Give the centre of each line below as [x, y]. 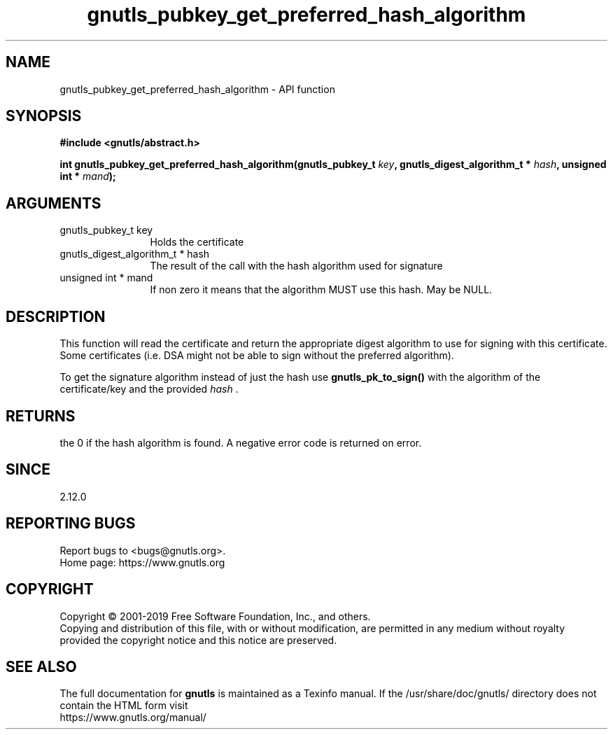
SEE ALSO [41, 666]
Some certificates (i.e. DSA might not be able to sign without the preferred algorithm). [257, 356]
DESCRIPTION [56, 316]
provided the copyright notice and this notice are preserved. [198, 640]
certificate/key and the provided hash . [149, 389]
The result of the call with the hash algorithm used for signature [296, 266]
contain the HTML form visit [124, 706]
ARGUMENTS [54, 203]
